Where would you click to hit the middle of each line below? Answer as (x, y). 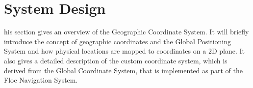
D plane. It (228, 51)
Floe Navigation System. (41, 80)
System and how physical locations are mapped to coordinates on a (105, 51)
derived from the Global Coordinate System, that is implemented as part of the (123, 70)
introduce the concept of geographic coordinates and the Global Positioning (117, 41)
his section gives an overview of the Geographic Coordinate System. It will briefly (126, 32)
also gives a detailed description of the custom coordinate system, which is (116, 60)
